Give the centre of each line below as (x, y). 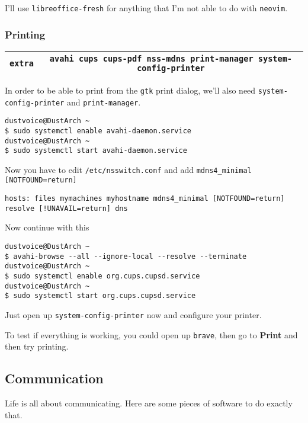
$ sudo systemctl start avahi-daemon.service (96, 151)
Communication (54, 378)
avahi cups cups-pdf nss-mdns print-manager (151, 58)
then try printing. (37, 346)
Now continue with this (47, 227)
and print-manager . (104, 102)
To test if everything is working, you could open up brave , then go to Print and (151, 334)
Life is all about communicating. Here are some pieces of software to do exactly (149, 403)
